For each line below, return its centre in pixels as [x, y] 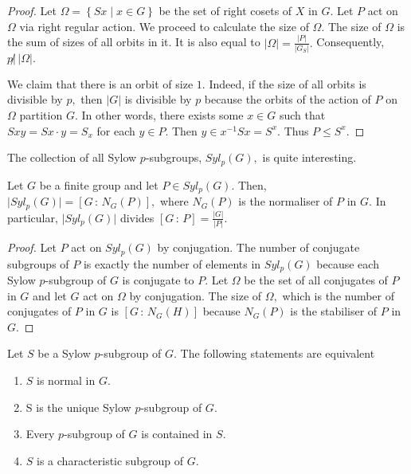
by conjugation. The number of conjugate [258, 247]
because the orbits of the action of [288, 99]
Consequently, [350, 42]
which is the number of [339, 295]
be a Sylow [64, 353]
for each [116, 130]
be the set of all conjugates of [316, 280]
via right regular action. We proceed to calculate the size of [164, 26]
